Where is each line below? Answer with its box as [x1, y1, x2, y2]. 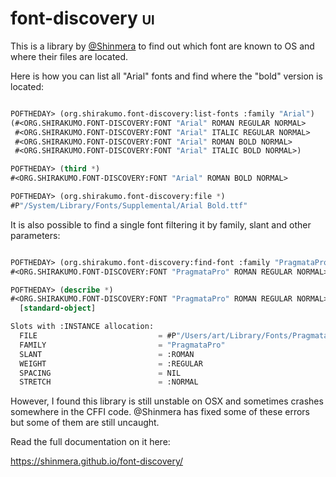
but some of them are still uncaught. [10, 417, 160, 429]
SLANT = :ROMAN [19, 349, 195, 359]
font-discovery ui [10, 7, 155, 30]
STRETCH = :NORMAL [19, 377, 199, 387]
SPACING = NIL [19, 368, 182, 378]
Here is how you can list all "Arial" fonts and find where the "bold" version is [10, 70, 323, 82]
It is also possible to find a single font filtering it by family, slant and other [10, 218, 312, 231]
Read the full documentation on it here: [10, 436, 171, 448]
